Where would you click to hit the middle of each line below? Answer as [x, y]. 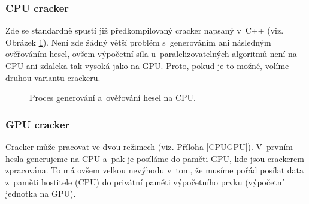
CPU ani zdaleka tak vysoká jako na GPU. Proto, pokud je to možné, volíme [147, 65]
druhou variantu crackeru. [53, 77]
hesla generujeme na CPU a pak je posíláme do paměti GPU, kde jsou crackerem [155, 158]
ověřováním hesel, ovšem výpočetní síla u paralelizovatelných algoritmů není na [151, 54]
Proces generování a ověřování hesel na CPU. [113, 97]
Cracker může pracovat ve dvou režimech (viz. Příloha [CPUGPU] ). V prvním [149, 146]
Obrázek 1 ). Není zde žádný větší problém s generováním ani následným [138, 42]
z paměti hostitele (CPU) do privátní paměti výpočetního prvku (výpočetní [145, 181]
